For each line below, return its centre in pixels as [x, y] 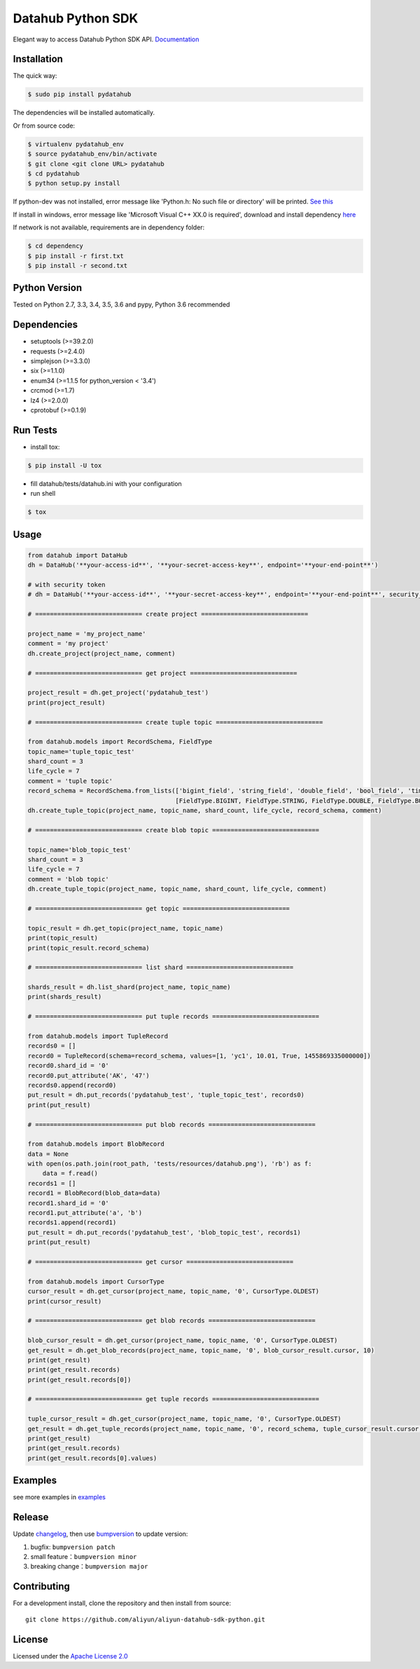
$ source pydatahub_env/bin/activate [92, 154]
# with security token [66, 585]
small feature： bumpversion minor [84, 1556]
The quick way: [35, 76]
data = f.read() [70, 1174]
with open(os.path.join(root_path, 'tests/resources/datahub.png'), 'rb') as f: [170, 1164]
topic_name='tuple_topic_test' [82, 751]
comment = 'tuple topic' [70, 781]
